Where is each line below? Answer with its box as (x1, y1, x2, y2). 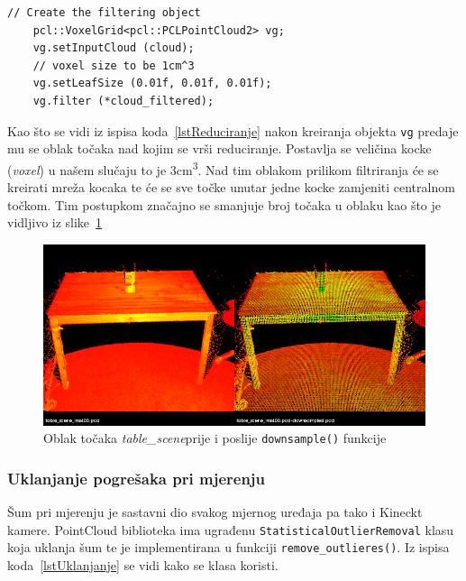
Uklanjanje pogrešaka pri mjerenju (7, 466, 266, 489)
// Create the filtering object (7, 6, 201, 19)
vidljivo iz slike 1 (7, 213, 103, 232)
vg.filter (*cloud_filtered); (32, 94, 215, 107)
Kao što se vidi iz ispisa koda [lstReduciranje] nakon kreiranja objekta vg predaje (7, 121, 459, 140)
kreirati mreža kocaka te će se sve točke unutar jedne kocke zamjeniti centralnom (7, 178, 455, 197)
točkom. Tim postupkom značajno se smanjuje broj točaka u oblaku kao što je (7, 195, 442, 214)
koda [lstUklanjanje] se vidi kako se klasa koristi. (7, 556, 279, 575)
